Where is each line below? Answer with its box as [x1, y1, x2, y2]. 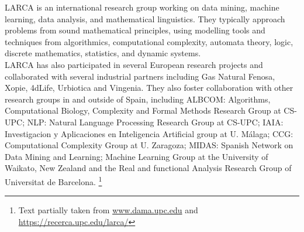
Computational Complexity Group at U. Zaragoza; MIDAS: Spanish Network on [5, 139, 293, 151]
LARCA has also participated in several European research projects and [5, 58, 263, 70]
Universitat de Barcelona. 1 [5, 173, 102, 187]
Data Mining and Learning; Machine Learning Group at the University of [5, 150, 268, 162]
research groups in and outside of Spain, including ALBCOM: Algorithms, [5, 93, 271, 105]
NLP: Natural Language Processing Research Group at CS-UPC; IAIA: [27, 115, 284, 128]
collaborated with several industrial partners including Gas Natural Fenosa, [5, 70, 275, 82]
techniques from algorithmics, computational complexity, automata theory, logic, [5, 35, 293, 47]
